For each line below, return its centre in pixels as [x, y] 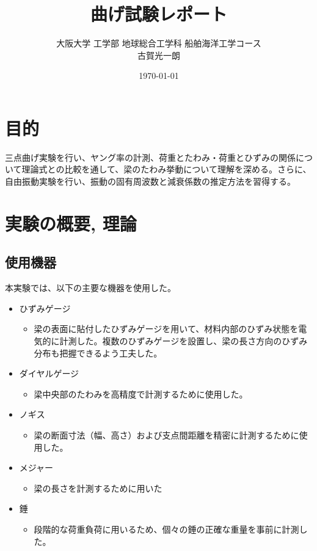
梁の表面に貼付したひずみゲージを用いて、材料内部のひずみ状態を [166, 329]
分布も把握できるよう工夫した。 [98, 353]
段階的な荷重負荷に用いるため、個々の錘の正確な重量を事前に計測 [166, 529]
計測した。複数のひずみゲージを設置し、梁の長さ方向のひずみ [184, 340]
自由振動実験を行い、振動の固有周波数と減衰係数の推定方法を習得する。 [150, 181]
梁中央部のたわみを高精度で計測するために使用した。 [141, 394]
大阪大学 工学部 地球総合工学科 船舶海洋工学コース [159, 43]
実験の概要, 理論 [71, 223]
